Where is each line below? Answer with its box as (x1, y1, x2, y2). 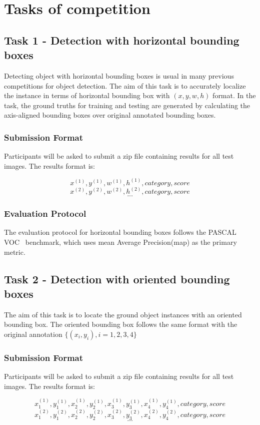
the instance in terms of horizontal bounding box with (4, 90, 170, 101)
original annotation (4, 329, 62, 339)
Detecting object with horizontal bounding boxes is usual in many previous (4, 70, 234, 81)
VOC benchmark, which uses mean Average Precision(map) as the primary (4, 237, 237, 247)
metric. (4, 246, 25, 257)
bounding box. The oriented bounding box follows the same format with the (4, 319, 237, 329)
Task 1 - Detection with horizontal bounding (4, 32, 239, 48)
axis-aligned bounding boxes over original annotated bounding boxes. (4, 110, 216, 120)
